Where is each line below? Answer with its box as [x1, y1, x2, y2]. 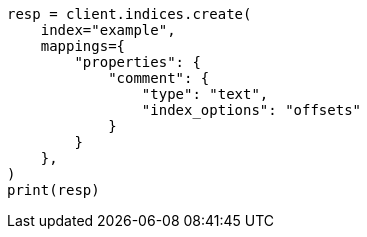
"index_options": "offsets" [141, 102, 362, 118]
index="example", [40, 22, 176, 38]
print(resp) [7, 182, 100, 198]
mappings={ [40, 38, 126, 54]
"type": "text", [141, 86, 269, 102]
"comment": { [108, 70, 210, 86]
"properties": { [74, 54, 201, 70]
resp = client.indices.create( [7, 6, 252, 22]
